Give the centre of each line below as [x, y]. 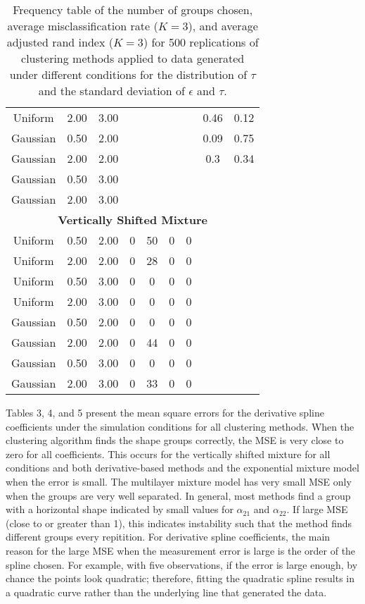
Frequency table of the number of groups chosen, [133, 10]
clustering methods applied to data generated [133, 58]
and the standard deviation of [111, 91]
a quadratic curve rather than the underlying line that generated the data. [166, 592]
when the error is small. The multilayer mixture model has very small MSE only [179, 481]
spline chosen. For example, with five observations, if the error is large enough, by [182, 564]
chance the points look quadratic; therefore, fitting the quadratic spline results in [180, 578]
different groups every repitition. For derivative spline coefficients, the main [168, 537]
